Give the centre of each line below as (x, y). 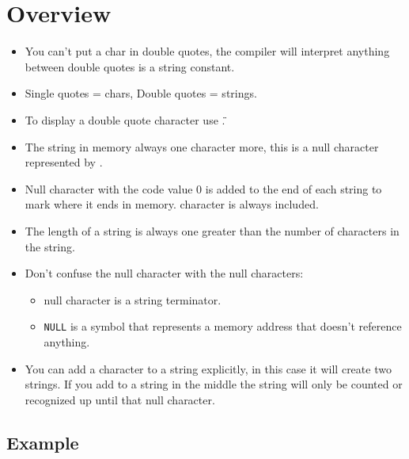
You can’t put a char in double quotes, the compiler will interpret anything (207, 51)
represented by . (64, 162)
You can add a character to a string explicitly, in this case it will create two (208, 368)
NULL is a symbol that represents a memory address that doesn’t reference (223, 326)
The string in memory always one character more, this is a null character (202, 146)
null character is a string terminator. (133, 299)
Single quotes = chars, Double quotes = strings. (141, 93)
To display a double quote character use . (125, 119)
